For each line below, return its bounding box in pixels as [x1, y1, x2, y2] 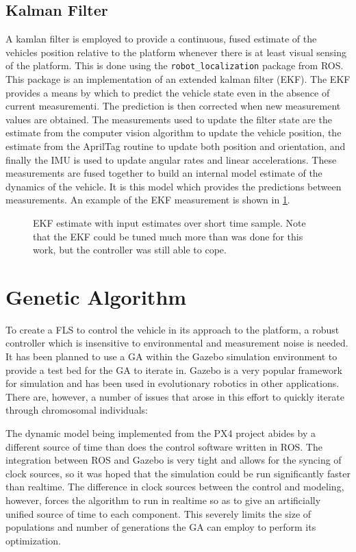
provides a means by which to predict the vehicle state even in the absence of [5, 85, 330, 99]
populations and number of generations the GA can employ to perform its [5, 520, 316, 534]
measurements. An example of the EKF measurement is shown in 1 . [5, 192, 290, 207]
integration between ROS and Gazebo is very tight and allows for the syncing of [5, 453, 342, 467]
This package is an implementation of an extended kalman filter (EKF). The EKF [5, 72, 351, 86]
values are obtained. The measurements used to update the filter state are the [5, 112, 332, 126]
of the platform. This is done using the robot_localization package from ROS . [5, 58, 344, 73]
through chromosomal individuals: [5, 403, 148, 417]
